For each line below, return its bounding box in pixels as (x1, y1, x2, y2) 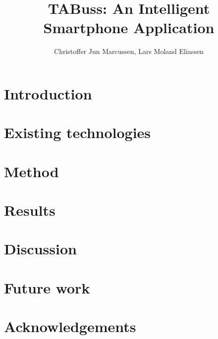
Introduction (4, 83, 92, 103)
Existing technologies (4, 122, 151, 143)
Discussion (4, 239, 77, 259)
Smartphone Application (43, 17, 215, 38)
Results (4, 200, 55, 220)
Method (4, 161, 59, 181)
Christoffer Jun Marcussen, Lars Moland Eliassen (54, 46, 204, 56)
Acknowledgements (4, 316, 136, 337)
